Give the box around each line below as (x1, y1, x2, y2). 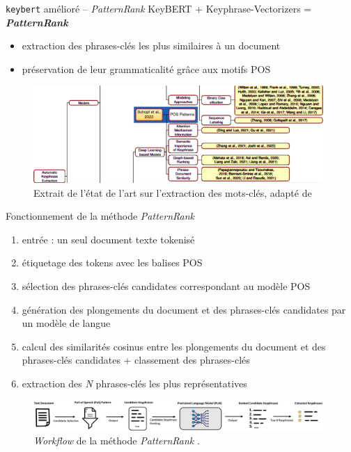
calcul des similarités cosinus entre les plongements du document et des (22, 339, 326, 353)
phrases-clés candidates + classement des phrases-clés (22, 353, 250, 367)
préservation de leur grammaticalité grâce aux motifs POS (22, 61, 271, 76)
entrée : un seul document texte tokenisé (22, 232, 195, 246)
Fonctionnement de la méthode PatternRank (6, 209, 194, 223)
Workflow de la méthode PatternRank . (33, 433, 200, 448)
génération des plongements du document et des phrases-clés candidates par (22, 302, 346, 316)
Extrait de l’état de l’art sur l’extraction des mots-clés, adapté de (33, 185, 312, 200)
